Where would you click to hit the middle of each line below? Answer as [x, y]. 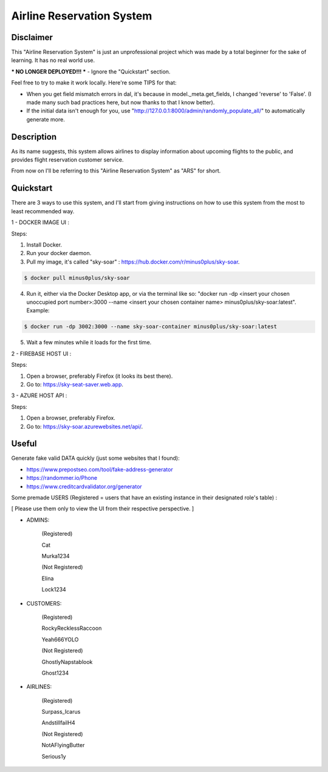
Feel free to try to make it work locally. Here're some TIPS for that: [94, 83]
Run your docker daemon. [59, 253]
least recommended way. [43, 211]
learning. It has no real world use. [53, 60]
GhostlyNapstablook [67, 661]
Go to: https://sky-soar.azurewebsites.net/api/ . [85, 426]
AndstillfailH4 [58, 723]
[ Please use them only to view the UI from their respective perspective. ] [103, 509]
